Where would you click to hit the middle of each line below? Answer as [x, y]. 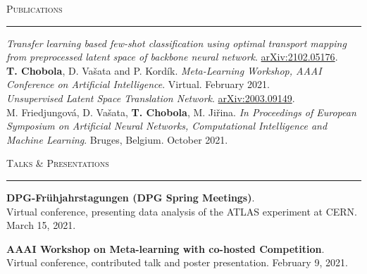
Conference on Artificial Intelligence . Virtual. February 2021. [138, 84]
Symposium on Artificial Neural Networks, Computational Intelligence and [167, 126]
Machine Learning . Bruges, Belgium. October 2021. [117, 139]
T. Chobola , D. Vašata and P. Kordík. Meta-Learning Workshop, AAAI [164, 70]
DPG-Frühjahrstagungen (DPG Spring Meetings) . [131, 197]
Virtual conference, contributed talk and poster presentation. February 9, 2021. [177, 262]
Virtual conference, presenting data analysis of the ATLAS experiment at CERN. [182, 211]
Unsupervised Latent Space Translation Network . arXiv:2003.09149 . [151, 98]
